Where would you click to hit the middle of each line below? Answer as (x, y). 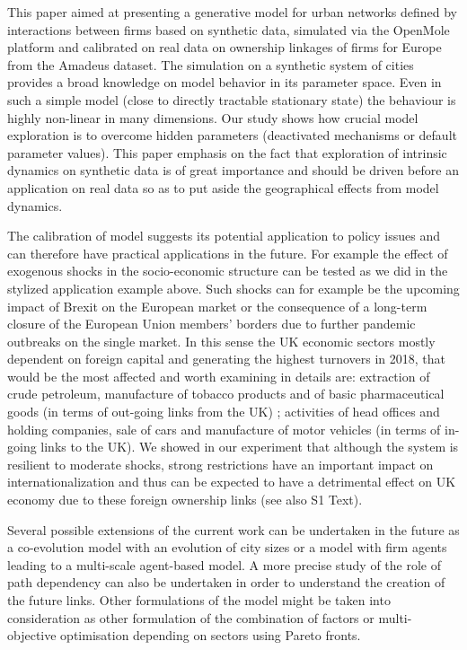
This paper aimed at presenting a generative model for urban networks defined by (232, 12)
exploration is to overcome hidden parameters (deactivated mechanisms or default (232, 135)
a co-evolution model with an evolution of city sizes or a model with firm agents (227, 547)
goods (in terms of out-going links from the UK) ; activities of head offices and (224, 412)
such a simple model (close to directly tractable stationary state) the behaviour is (232, 99)
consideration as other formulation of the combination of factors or (191, 617)
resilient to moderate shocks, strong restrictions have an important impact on (220, 464)
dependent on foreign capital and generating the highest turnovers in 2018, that (227, 359)
